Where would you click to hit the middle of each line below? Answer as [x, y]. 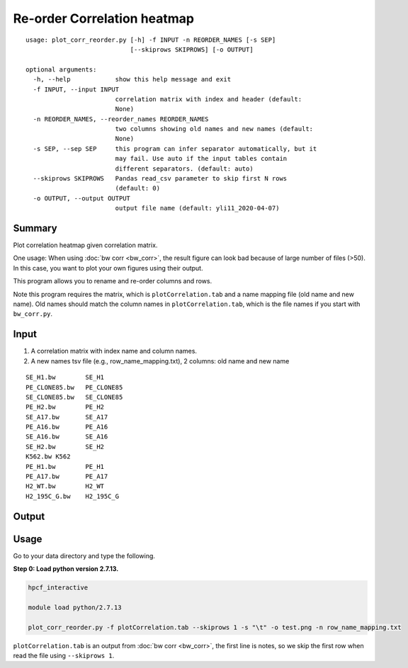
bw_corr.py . [33, 314]
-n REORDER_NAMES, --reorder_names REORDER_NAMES [121, 119]
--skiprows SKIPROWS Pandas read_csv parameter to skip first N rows [160, 179]
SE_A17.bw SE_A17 [67, 417]
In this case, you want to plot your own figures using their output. [108, 268]
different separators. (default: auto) [185, 169]
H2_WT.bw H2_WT [65, 486]
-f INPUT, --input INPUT [76, 89]
